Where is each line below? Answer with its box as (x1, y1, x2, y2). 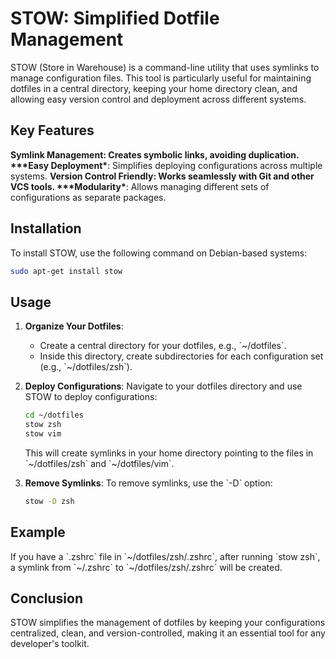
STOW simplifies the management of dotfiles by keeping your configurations (10, 617, 326, 629)
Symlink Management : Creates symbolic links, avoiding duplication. (10, 148, 300, 161)
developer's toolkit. (10, 638, 90, 650)
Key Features (10, 122, 95, 139)
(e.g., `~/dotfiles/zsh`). (39, 361, 133, 373)
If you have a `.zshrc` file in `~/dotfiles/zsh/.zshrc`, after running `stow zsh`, (10, 550, 321, 562)
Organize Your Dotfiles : (24, 320, 124, 332)
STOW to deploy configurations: (24, 391, 158, 403)
